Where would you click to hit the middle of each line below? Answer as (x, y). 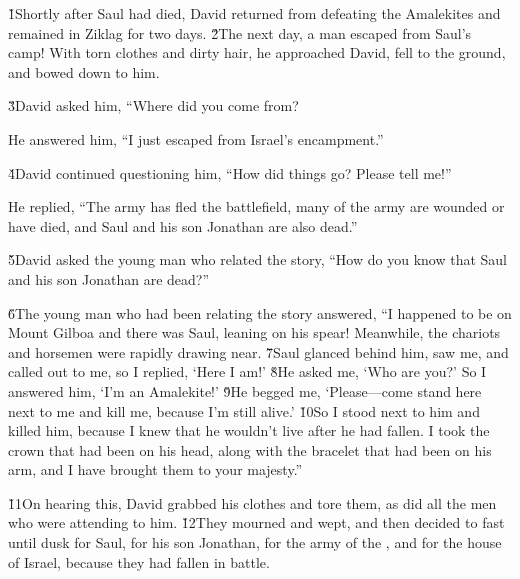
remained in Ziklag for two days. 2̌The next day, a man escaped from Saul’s (240, 32)
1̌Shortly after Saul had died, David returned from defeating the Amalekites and (254, 13)
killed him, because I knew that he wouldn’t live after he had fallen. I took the (249, 430)
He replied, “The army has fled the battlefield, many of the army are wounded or (256, 206)
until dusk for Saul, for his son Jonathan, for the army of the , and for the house (255, 542)
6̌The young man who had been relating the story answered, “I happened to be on (260, 312)
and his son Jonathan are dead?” (109, 278)
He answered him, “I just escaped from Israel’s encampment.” (196, 138)
